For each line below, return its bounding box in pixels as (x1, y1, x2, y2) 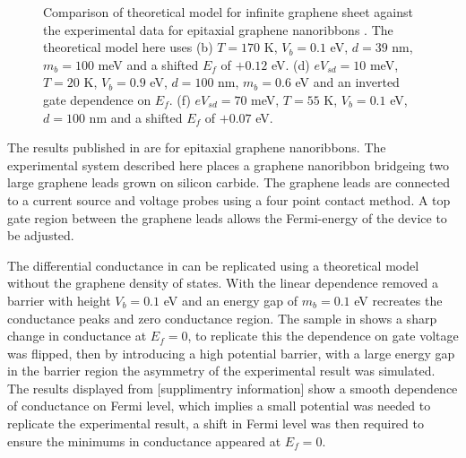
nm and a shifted (89, 108, 183, 126)
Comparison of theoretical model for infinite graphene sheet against (43, 3, 414, 21)
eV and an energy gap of (163, 290, 298, 309)
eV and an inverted (295, 73, 400, 91)
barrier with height (7, 290, 111, 309)
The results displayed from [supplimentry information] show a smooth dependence (7, 378, 458, 397)
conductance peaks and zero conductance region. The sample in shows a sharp (7, 308, 437, 327)
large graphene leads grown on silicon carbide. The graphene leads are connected (7, 173, 450, 192)
